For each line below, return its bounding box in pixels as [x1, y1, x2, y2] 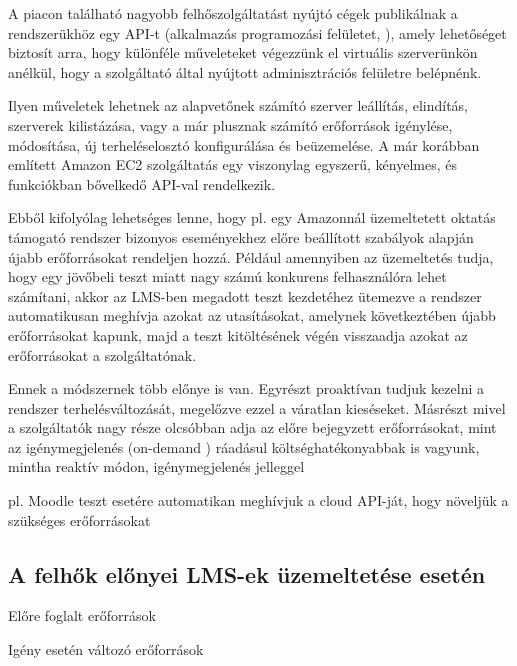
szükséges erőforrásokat [8, 509, 151, 530]
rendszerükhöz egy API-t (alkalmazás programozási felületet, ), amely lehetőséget [8, 22, 507, 43]
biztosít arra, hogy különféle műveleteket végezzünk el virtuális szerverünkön [8, 42, 478, 63]
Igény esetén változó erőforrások [8, 639, 204, 660]
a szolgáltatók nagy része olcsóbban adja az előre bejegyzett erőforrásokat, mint [8, 417, 497, 438]
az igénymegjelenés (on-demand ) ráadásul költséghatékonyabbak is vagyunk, [8, 436, 480, 457]
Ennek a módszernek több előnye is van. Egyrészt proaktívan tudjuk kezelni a [8, 378, 484, 399]
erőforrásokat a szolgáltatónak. [8, 344, 197, 365]
